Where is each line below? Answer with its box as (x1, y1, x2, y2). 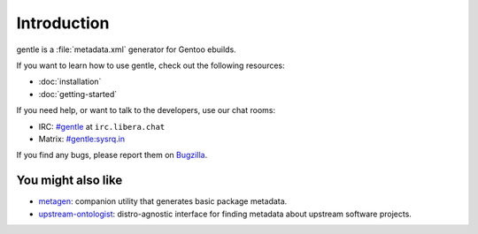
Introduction (16, 13, 110, 33)
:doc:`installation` (38, 76, 102, 87)
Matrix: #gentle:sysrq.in (38, 133, 126, 144)
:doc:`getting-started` (38, 88, 118, 99)
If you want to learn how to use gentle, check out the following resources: (16, 60, 285, 71)
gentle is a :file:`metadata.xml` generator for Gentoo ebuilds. (16, 44, 236, 55)
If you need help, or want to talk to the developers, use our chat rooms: (16, 105, 276, 116)
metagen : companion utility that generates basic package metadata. (38, 196, 288, 207)
